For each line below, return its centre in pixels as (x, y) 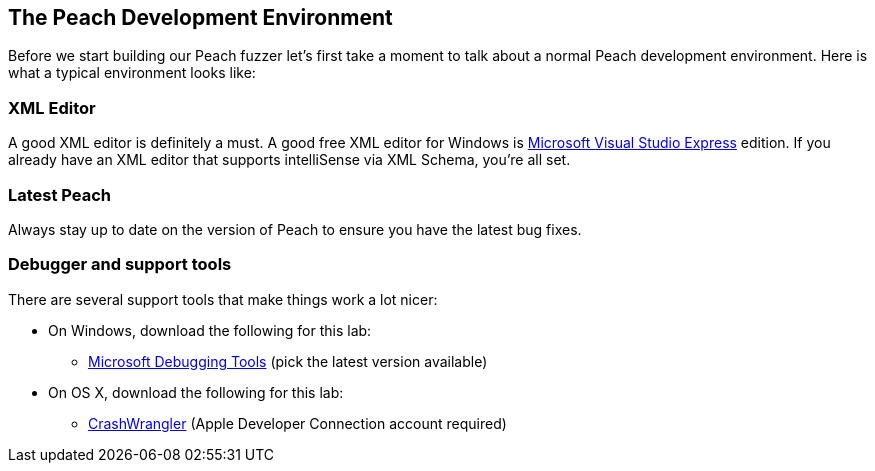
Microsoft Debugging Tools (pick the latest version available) (288, 361)
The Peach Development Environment (200, 17)
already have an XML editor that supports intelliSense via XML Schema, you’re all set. (289, 160)
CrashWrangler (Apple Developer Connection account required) (297, 423)
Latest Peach (60, 194)
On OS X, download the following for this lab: (196, 392)
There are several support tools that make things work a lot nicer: (223, 299)
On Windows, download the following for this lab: (210, 330)
